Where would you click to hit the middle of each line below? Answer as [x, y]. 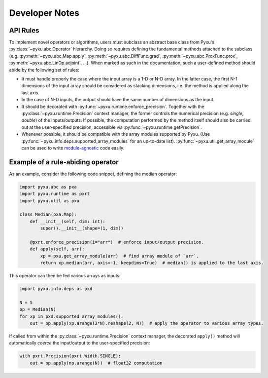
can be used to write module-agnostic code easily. [73, 148]
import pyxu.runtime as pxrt [55, 194]
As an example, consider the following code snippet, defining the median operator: [93, 174]
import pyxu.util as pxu [50, 201]
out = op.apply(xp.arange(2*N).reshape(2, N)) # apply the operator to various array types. [147, 323]
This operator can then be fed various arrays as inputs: [65, 276]
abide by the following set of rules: [44, 70]
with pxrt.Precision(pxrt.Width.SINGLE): [70, 356]
